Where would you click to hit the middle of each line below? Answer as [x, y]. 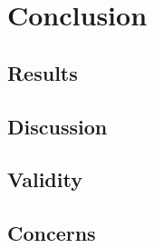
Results [43, 72]
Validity [45, 179]
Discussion [58, 126]
